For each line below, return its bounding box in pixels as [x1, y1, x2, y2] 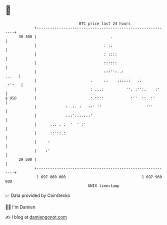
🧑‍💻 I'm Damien [5, 204, 36, 210]
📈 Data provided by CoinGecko [5, 192, 70, 198]
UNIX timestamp [87, 183, 120, 188]
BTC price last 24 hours [79, 21, 131, 26]
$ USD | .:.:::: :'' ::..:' [5, 95, 155, 101]
